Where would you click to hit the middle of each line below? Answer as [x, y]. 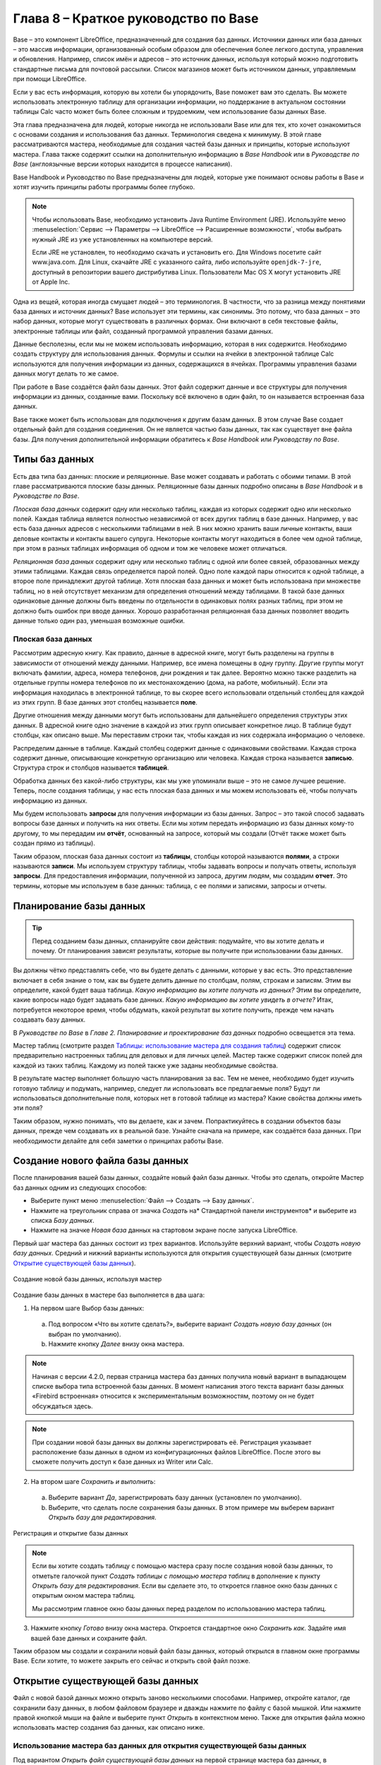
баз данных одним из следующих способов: [80, 1187]
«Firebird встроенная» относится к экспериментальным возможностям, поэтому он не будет [173, 1396]
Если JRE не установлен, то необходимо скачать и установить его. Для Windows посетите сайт [177, 252]
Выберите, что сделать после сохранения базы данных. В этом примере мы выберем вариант [192, 1507]
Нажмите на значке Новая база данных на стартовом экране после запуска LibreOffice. [164, 1230]
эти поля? [28, 1108]
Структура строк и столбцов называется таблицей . [91, 768]
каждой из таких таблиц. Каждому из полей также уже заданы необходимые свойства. [146, 1065]
